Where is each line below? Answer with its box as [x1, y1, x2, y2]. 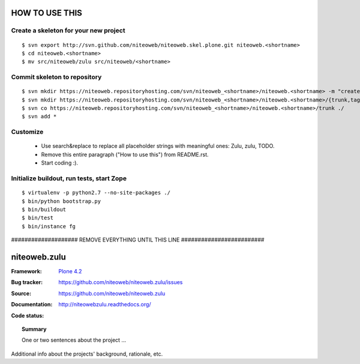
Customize [11, 128, 44, 136]
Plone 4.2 [58, 268, 82, 275]
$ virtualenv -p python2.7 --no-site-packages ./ [22, 189, 171, 196]
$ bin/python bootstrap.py [22, 198, 101, 204]
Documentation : [11, 301, 53, 308]
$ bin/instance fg [22, 223, 76, 229]
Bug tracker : [11, 279, 43, 286]
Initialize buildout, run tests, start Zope [11, 174, 127, 183]
